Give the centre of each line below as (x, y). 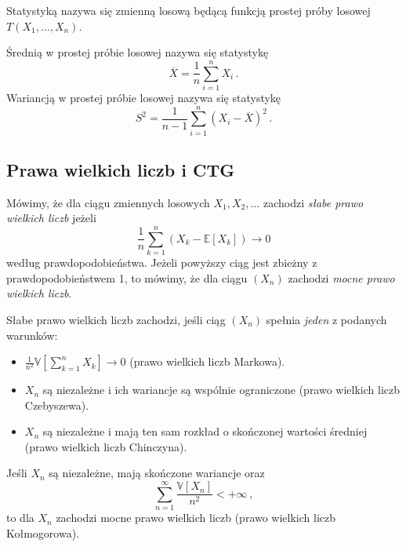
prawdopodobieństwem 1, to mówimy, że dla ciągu (127, 277)
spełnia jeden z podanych (326, 319)
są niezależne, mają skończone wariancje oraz (157, 473)
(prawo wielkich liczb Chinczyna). (106, 446)
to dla (20, 518)
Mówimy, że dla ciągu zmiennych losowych (108, 202)
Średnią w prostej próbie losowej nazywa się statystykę (138, 52)
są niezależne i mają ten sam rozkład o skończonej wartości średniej (205, 431)
